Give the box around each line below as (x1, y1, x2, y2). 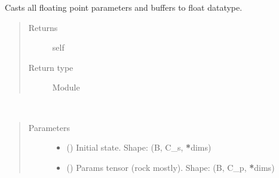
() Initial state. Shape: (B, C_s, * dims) (66, 141, 211, 154)
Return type (28, 61, 73, 73)
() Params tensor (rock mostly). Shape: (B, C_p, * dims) (66, 161, 275, 173)
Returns (28, 21, 58, 33)
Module (52, 81, 80, 93)
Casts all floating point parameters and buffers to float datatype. (5, 1, 243, 13)
